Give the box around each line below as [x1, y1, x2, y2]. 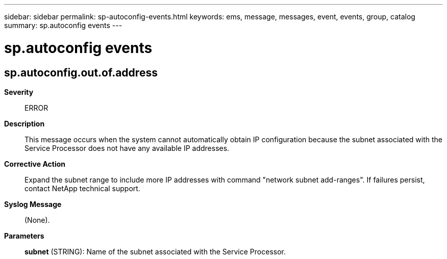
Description [4, 119, 45, 128]
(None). [24, 215, 50, 224]
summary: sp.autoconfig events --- [4, 21, 122, 30]
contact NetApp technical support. [24, 184, 140, 193]
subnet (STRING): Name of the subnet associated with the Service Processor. [24, 247, 286, 256]
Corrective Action [4, 159, 65, 168]
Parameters [4, 231, 44, 240]
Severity [4, 87, 34, 96]
